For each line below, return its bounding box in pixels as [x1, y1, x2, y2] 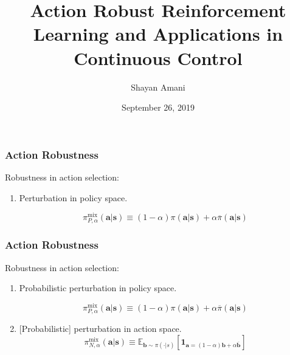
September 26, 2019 [122, 101, 195, 114]
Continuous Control [74, 45, 243, 70]
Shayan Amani [131, 80, 185, 93]
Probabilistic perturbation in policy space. [19, 281, 177, 294]
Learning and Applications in [33, 21, 283, 46]
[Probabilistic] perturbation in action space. [19, 322, 182, 335]
